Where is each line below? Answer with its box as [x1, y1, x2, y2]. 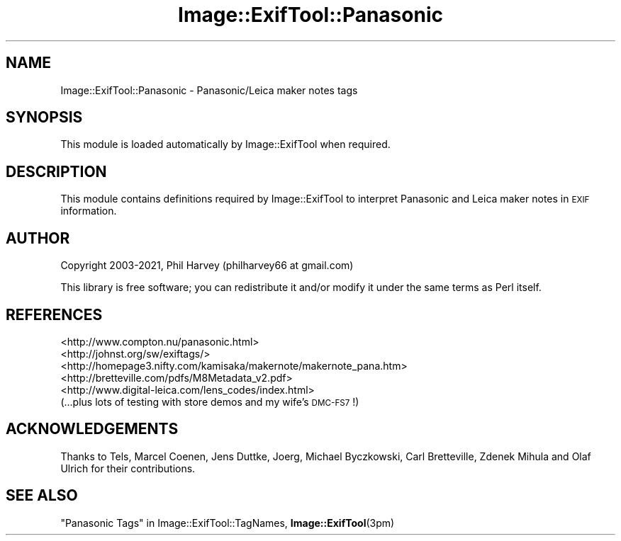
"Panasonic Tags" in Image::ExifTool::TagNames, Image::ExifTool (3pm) [60, 516, 395, 529]
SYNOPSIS [6, 108, 83, 127]
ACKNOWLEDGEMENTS [6, 420, 179, 438]
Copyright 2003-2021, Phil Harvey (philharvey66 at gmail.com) [60, 259, 354, 272]
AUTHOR [6, 229, 70, 247]
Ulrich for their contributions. [60, 462, 196, 474]
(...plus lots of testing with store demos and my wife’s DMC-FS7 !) [60, 395, 359, 408]
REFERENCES [6, 305, 103, 324]
